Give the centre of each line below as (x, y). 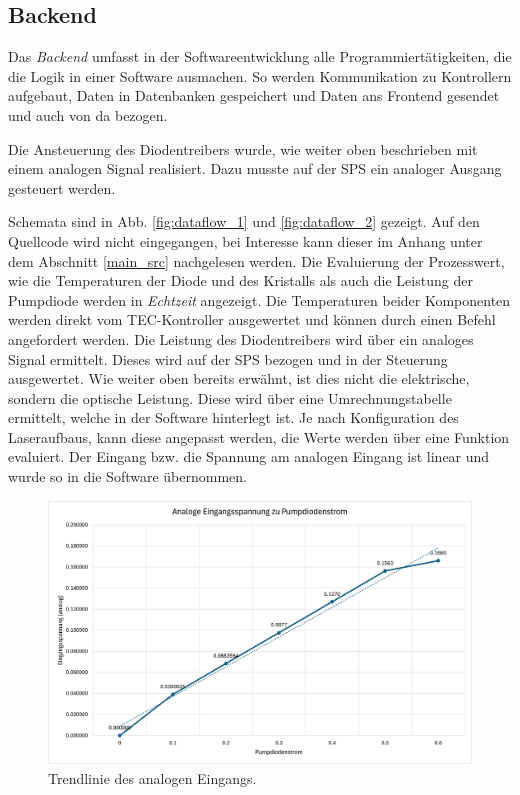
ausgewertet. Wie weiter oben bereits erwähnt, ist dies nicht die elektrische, (239, 378)
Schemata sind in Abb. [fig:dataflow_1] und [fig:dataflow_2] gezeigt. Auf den (244, 221)
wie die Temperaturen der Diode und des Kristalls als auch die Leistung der (240, 280)
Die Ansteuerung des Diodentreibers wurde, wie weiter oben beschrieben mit (243, 148)
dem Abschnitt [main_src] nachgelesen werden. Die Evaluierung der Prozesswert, (256, 260)
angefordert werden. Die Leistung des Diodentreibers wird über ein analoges (241, 338)
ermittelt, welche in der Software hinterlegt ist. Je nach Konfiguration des (233, 417)
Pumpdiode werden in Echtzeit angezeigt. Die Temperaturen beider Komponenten (259, 299)
